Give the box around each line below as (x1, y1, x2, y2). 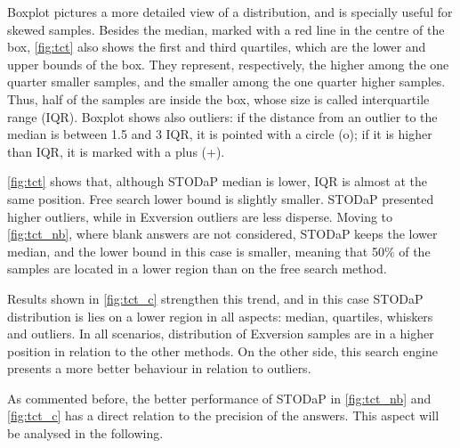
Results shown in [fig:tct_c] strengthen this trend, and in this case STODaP (7, 289, 424, 307)
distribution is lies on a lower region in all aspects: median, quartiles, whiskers (7, 306, 433, 325)
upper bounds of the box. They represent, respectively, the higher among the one (7, 54, 449, 73)
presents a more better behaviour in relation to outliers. (7, 359, 311, 378)
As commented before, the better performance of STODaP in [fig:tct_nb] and (7, 388, 432, 407)
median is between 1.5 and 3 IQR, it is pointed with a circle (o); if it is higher (7, 125, 432, 143)
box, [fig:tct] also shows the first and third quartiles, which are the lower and (7, 37, 426, 56)
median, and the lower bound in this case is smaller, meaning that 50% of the (7, 241, 431, 260)
